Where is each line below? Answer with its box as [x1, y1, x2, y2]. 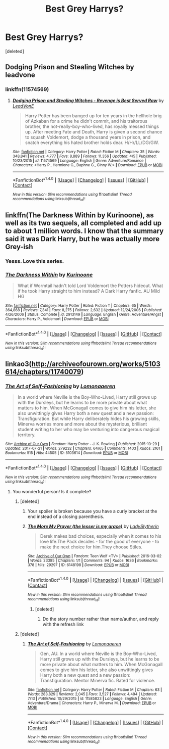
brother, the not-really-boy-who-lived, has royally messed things [25, 123, 159, 129]
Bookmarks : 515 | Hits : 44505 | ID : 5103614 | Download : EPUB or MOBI [5, 450, 128, 455]
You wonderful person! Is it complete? [12, 488, 92, 494]
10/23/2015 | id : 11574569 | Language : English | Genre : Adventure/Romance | [12, 158, 146, 163]
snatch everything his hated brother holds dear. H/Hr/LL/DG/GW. [25, 139, 159, 146]
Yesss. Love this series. [5, 257, 64, 264]
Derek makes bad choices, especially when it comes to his [40, 533, 162, 539]
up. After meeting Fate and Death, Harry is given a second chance [25, 128, 162, 134]
